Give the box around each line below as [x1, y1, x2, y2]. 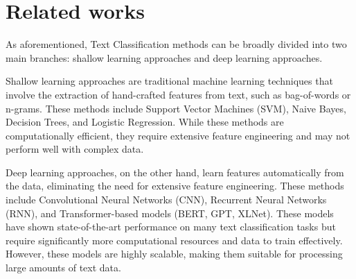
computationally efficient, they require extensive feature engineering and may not [6, 128, 350, 142]
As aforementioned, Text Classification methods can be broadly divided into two [6, 37, 347, 51]
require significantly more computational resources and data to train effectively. [6, 232, 343, 247]
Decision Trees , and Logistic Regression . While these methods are [6, 115, 284, 129]
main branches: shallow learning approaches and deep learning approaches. [6, 50, 323, 65]
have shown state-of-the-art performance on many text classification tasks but [6, 219, 336, 234]
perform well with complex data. [6, 142, 144, 156]
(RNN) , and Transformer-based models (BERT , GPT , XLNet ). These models [6, 205, 334, 220]
